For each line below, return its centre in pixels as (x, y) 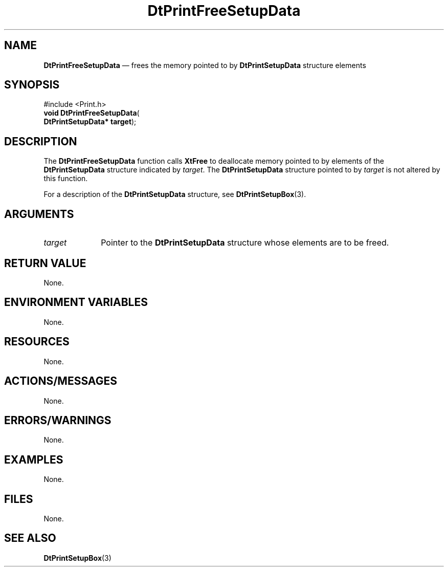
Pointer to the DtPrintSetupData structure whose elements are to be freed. (245, 243)
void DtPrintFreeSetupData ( (92, 113)
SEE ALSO (30, 538)
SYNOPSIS (32, 85)
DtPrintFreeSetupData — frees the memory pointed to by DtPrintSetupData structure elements (205, 65)
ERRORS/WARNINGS (58, 420)
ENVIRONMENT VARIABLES (76, 302)
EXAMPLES (34, 459)
